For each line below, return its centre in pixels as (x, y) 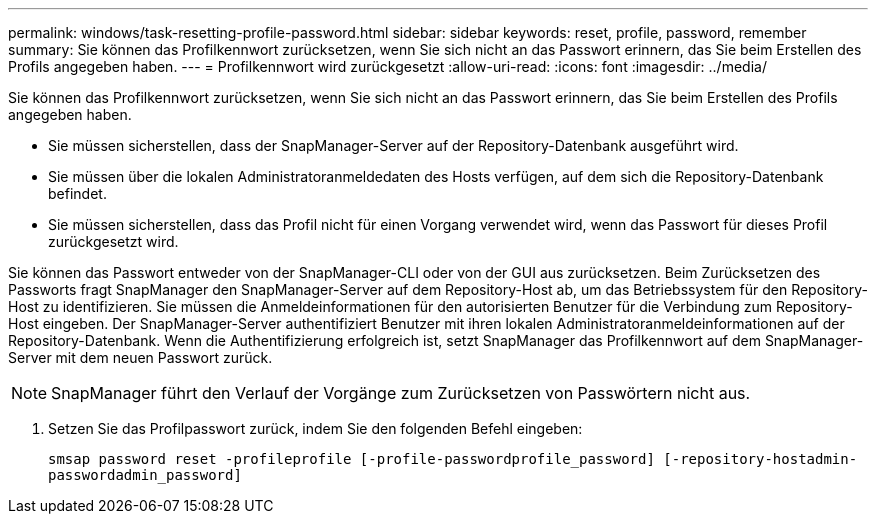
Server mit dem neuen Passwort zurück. (140, 357)
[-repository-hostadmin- (760, 459)
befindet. (77, 193)
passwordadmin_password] (145, 475)
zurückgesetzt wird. (113, 241)
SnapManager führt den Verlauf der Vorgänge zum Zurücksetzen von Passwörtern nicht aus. (401, 393)
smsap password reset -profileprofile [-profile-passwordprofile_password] (351, 459)
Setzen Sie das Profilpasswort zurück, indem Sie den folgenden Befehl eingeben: (315, 428)
